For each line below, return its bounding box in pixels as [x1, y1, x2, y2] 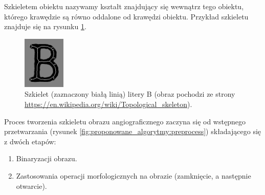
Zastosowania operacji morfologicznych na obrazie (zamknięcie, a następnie [16, 170, 251, 181]
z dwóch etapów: [4, 136, 56, 146]
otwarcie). [16, 180, 47, 191]
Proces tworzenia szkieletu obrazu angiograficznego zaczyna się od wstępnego [4, 116, 246, 126]
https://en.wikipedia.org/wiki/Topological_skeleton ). [25, 98, 192, 109]
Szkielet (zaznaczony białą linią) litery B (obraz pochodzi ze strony [25, 89, 235, 99]
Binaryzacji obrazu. [16, 153, 77, 164]
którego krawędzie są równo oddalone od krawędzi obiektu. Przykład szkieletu [4, 11, 249, 21]
